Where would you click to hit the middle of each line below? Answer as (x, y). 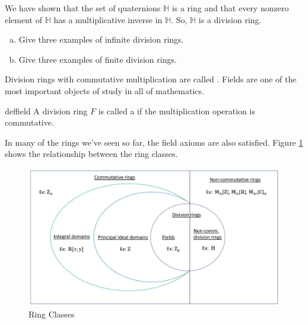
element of (23, 19)
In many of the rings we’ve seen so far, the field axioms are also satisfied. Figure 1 (154, 142)
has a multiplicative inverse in (108, 19)
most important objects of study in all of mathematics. (104, 90)
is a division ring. (230, 19)
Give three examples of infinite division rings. (101, 39)
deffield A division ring (46, 110)
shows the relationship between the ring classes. (91, 154)
